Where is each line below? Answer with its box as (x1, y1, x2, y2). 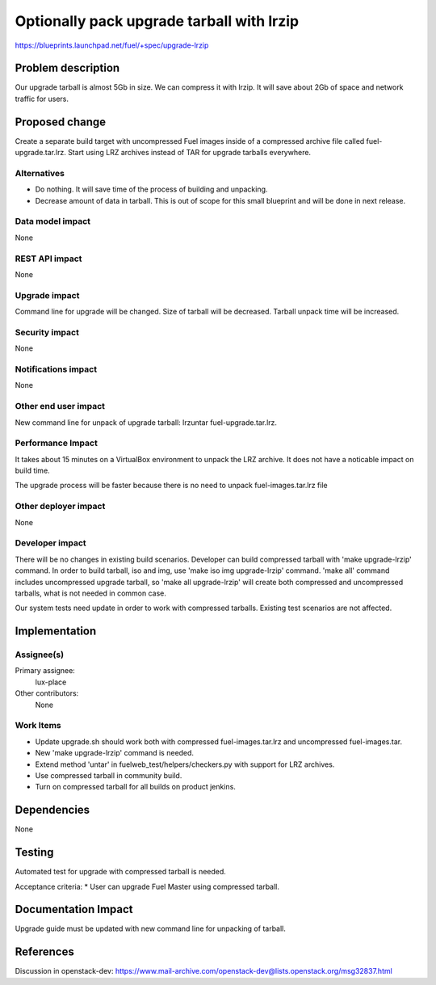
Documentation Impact (15, 903, 133, 916)
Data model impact (15, 216, 91, 227)
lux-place (35, 677, 67, 687)
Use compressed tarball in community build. (35, 770, 182, 780)
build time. (15, 465, 50, 476)
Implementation (15, 625, 97, 638)
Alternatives (15, 167, 65, 179)
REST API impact (15, 253, 82, 264)
